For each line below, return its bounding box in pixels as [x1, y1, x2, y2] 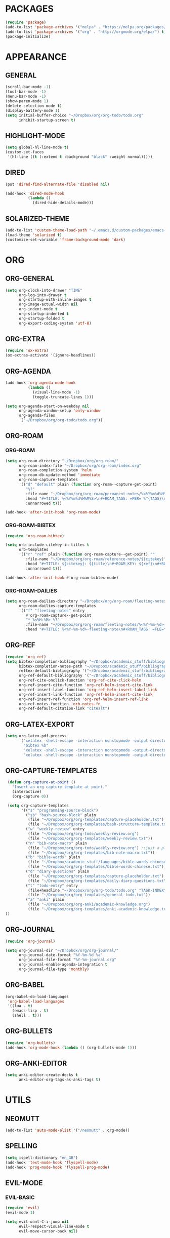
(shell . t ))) [12, 1013, 42, 1018]
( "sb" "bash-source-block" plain [25, 812, 96, 818]
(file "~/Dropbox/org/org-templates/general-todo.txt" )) [27, 892, 151, 898]
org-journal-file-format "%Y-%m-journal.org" [18, 957, 116, 963]
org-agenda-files [18, 413, 56, 418]
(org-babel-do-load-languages [5, 994, 69, 999]
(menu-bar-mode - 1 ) [5, 94, 47, 99]
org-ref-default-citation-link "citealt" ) [18, 706, 110, 711]
